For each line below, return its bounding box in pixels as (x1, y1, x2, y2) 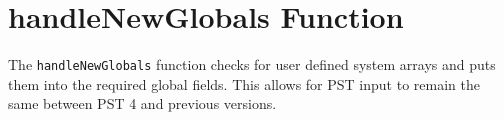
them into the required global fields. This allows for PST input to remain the (8, 73, 480, 94)
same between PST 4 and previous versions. (8, 93, 277, 114)
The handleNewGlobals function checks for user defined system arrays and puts (8, 54, 496, 75)
